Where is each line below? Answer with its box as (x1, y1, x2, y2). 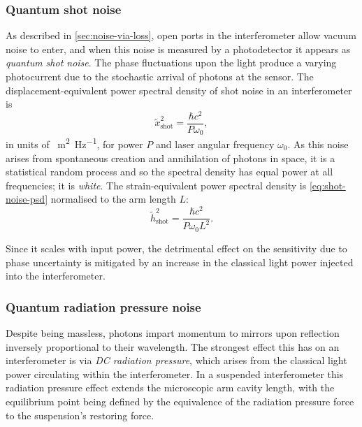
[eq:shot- (309, 178, 346, 192)
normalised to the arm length (50, 191, 176, 206)
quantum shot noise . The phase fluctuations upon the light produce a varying (6, 55, 337, 70)
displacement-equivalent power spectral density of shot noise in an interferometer (6, 82, 352, 97)
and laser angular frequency (156, 137, 275, 152)
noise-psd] (6, 191, 48, 206)
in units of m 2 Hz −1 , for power (6, 135, 143, 152)
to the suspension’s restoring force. (6, 407, 154, 422)
